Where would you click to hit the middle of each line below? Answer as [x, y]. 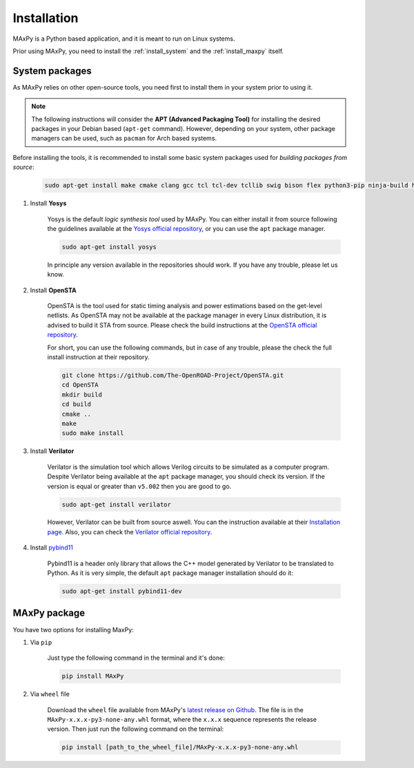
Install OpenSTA [53, 290]
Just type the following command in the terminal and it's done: [136, 658]
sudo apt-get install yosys [109, 247]
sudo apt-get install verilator [117, 504]
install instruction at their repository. [98, 357]
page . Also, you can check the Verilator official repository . [130, 532]
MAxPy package [49, 613]
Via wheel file [50, 694]
